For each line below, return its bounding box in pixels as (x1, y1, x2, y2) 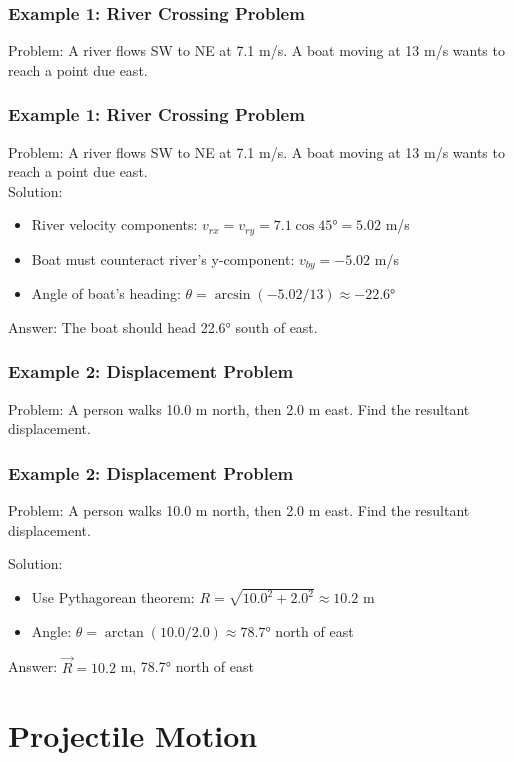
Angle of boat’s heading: (31, 283, 181, 304)
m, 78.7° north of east (120, 656, 254, 677)
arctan (104, 625, 144, 640)
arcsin (214, 288, 251, 303)
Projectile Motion (8, 715, 258, 756)
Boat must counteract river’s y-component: (31, 248, 295, 269)
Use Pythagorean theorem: (31, 587, 195, 608)
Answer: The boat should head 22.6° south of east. (8, 316, 318, 337)
